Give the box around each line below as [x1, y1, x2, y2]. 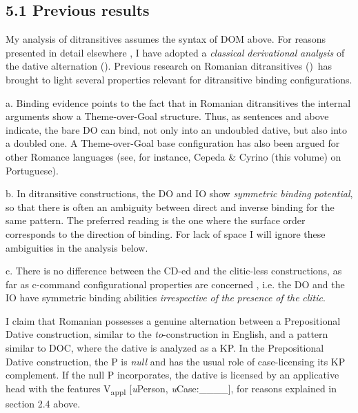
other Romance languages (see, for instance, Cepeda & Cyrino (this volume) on [6, 149, 341, 163]
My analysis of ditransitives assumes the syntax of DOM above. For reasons [6, 32, 326, 46]
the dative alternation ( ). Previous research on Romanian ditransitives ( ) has [6, 59, 332, 73]
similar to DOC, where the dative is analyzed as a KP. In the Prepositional [6, 341, 324, 355]
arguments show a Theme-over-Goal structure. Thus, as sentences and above [6, 109, 329, 123]
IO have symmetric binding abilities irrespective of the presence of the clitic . [6, 290, 326, 305]
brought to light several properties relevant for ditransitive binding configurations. [6, 72, 352, 86]
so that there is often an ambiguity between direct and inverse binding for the [6, 199, 335, 214]
